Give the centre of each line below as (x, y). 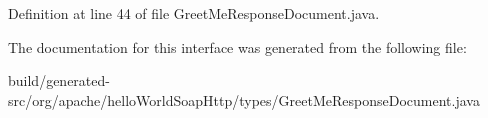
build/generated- (59, 80)
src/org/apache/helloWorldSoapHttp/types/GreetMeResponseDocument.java (244, 99)
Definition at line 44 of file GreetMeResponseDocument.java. (194, 13)
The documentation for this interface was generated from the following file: (237, 46)
